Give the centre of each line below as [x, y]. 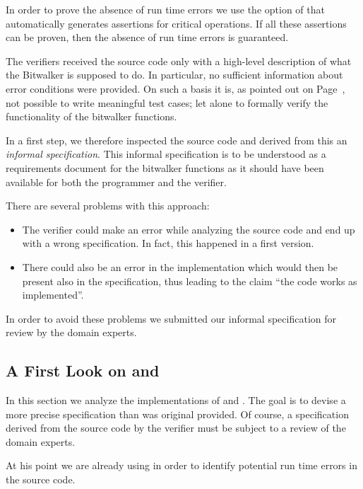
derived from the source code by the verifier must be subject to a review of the [176, 428]
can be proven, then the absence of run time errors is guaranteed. [147, 37]
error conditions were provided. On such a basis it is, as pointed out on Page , [175, 88]
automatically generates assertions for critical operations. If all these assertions [176, 23]
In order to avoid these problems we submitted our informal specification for [171, 318]
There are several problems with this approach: [108, 206]
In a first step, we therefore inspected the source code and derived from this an [177, 140]
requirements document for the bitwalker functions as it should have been [165, 167]
